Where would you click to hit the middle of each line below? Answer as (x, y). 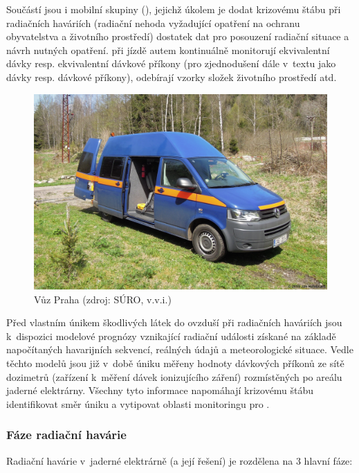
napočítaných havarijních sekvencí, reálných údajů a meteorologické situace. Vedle (180, 349)
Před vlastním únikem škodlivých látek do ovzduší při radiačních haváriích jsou (174, 322)
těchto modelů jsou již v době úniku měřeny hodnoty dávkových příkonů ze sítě (175, 363)
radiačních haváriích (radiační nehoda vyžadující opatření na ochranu (153, 23)
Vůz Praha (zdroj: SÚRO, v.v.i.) (103, 299)
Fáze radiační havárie (66, 435)
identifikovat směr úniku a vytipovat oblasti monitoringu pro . (138, 403)
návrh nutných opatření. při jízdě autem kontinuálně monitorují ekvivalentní (168, 50)
